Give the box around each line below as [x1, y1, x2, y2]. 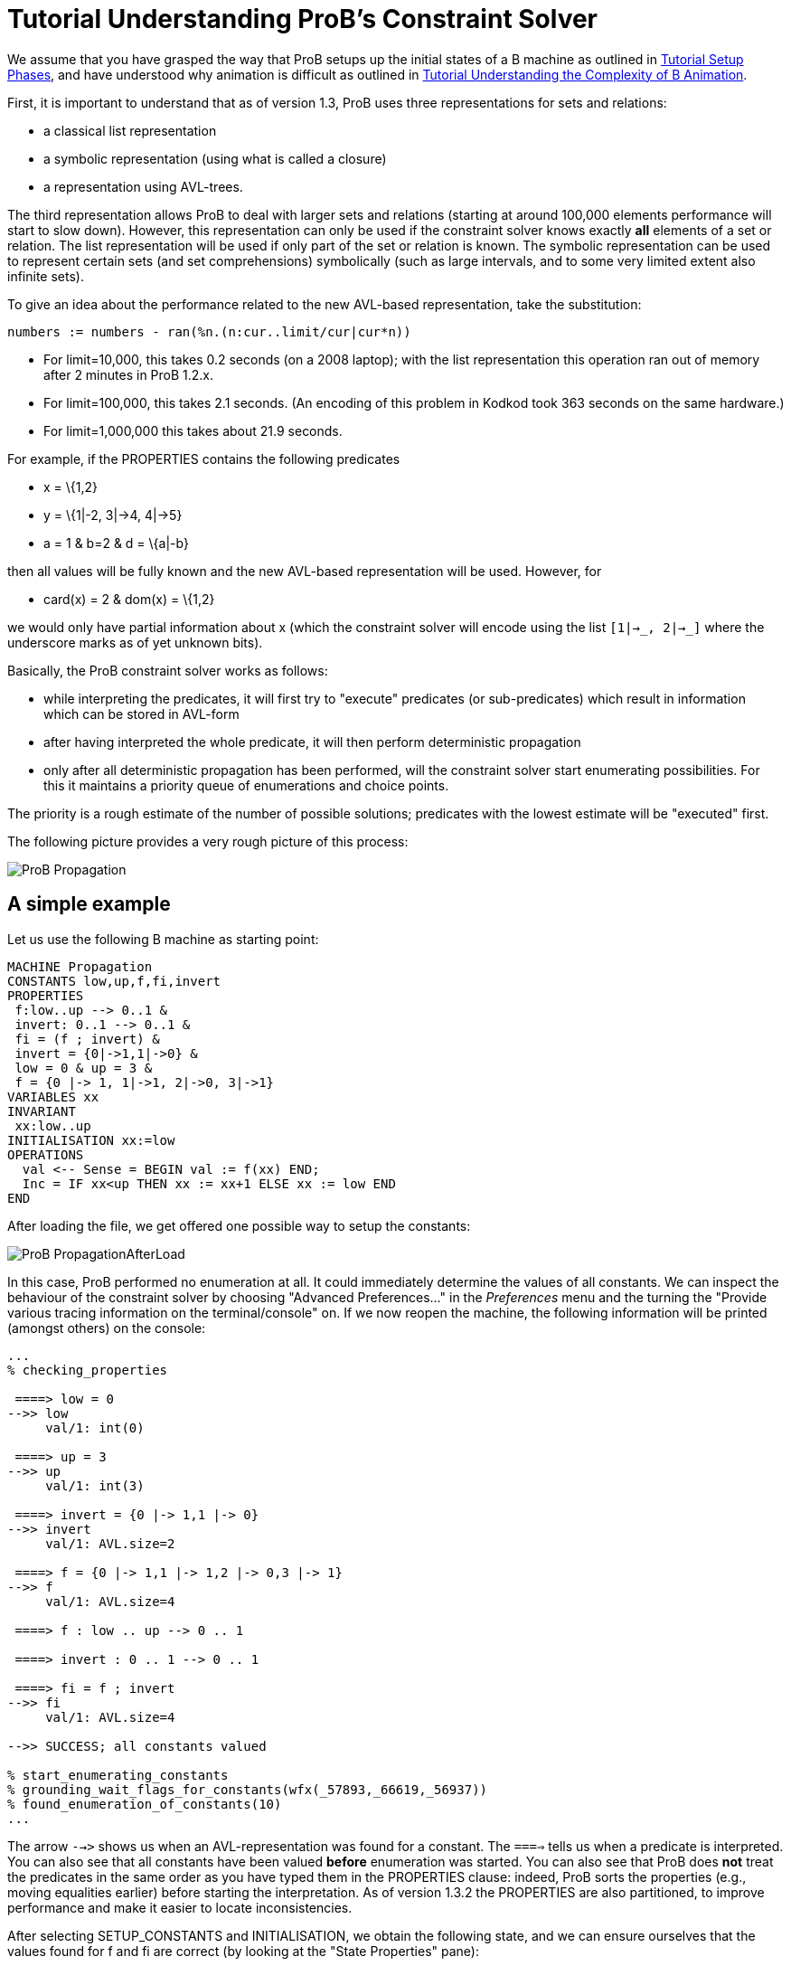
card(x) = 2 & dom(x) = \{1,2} [43, 591, 215, 607]
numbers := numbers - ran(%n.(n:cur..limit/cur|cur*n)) [7, 324, 411, 339]
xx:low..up [14, 1118, 91, 1133]
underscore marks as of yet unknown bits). [7, 634, 263, 650]
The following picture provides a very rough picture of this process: [7, 833, 409, 849]
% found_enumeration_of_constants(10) [7, 1796, 282, 1811]
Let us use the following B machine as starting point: [7, 931, 319, 947]
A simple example [7, 893, 171, 916]
